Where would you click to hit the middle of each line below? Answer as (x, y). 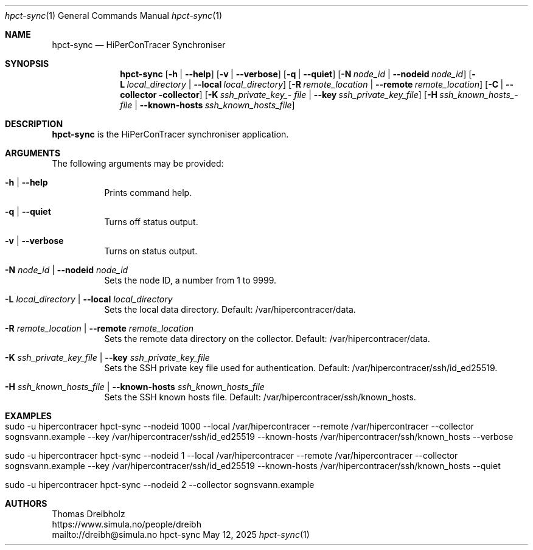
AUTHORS (26, 503)
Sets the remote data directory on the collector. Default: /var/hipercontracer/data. (267, 339)
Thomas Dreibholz (89, 514)
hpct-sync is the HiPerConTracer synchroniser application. (170, 134)
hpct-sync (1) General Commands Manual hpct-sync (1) (114, 16)
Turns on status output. (151, 251)
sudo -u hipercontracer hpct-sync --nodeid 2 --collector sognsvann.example (160, 485)
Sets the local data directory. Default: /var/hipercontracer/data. (230, 309)
